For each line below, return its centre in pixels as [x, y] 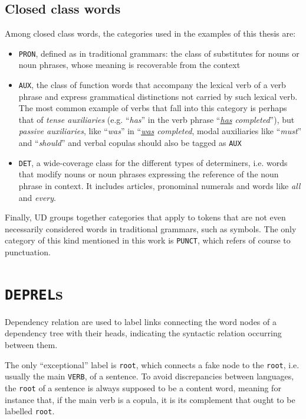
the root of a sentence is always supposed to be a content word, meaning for [143, 387]
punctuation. [28, 252]
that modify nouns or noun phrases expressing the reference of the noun [149, 174]
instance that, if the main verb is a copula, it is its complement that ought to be [150, 399]
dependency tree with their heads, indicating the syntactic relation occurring [143, 333]
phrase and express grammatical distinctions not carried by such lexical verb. [158, 96]
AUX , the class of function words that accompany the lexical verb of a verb [152, 85]
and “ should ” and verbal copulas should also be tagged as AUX [130, 143]
